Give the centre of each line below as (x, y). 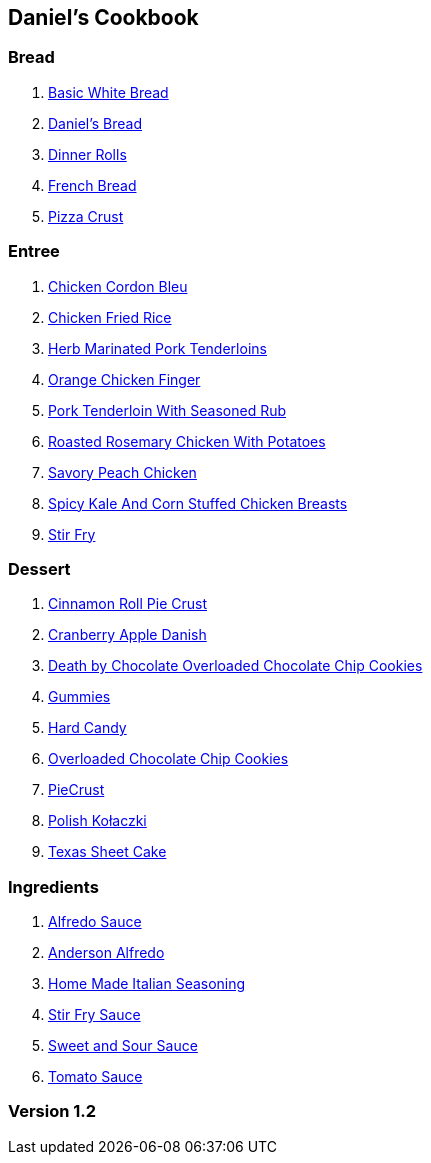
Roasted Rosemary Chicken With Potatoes (187, 441)
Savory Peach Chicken (122, 472)
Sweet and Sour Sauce (123, 1046)
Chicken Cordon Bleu (118, 286)
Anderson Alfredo (106, 953)
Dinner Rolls (87, 154)
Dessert (39, 568)
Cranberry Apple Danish (127, 635)
